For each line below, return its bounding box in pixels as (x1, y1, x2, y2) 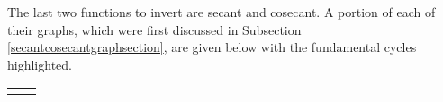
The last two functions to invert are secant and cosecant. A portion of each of (7, 3, 436, 21)
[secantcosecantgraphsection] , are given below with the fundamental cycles (7, 38, 417, 56)
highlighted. (7, 55, 72, 73)
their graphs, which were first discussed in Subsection (7, 20, 302, 38)
